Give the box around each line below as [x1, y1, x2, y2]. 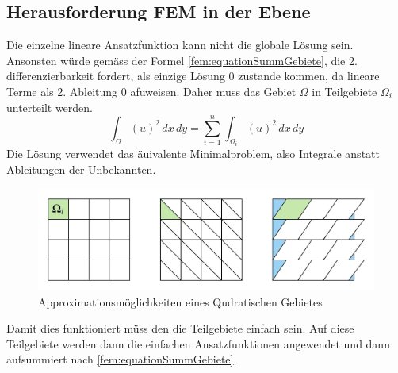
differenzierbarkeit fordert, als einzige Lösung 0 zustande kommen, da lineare [6, 67, 380, 84]
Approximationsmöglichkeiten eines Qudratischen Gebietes [38, 293, 323, 310]
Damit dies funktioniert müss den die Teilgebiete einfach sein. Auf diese [6, 320, 354, 336]
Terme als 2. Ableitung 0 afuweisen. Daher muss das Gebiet [6, 83, 297, 99]
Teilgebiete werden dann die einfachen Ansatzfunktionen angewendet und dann [6, 335, 390, 352]
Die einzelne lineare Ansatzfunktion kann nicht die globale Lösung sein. [6, 37, 354, 53]
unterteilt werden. [6, 98, 93, 115]
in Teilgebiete [312, 83, 377, 99]
